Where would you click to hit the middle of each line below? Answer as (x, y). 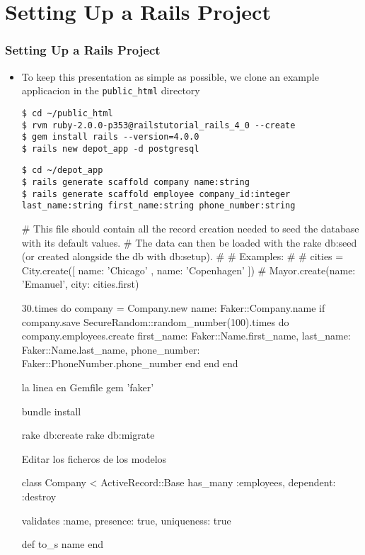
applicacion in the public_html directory (111, 90)
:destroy (39, 496)
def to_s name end (62, 544)
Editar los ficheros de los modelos (94, 458)
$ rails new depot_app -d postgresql (110, 148)
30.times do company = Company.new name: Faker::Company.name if (173, 308)
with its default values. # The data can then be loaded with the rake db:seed (189, 242)
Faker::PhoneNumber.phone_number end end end (130, 363)
